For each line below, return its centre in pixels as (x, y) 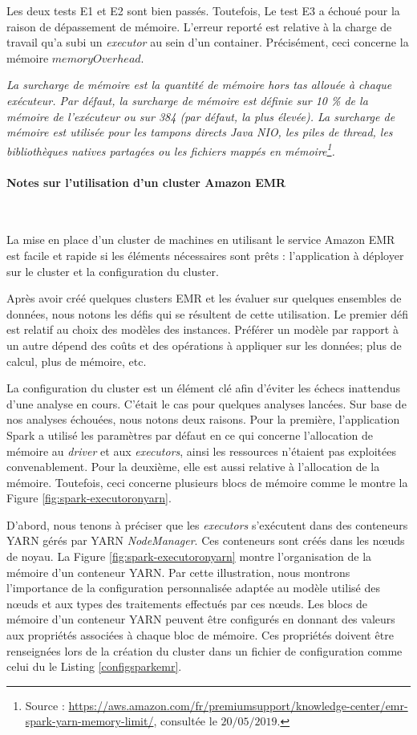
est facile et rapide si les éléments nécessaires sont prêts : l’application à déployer (205, 255)
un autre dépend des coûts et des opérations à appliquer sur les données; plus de (204, 345)
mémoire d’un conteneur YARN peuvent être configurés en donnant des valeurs (201, 619)
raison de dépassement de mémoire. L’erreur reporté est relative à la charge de (199, 26)
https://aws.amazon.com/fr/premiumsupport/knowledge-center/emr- (238, 705)
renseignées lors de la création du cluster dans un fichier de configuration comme (204, 650)
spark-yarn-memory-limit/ (89, 721)
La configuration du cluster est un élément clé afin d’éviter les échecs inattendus (204, 388)
